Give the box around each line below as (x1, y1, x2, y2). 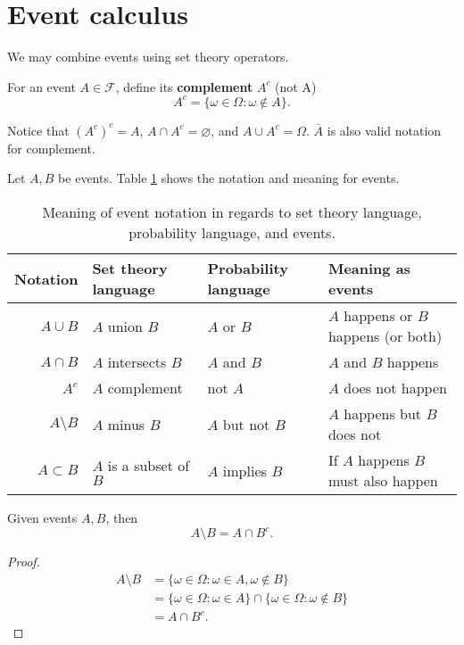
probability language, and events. (128, 222, 336, 243)
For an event (7, 77, 76, 95)
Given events (7, 509, 78, 526)
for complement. (7, 138, 95, 157)
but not (222, 413, 270, 434)
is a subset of (107, 455, 190, 475)
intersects (107, 351, 167, 372)
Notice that (7, 120, 70, 139)
